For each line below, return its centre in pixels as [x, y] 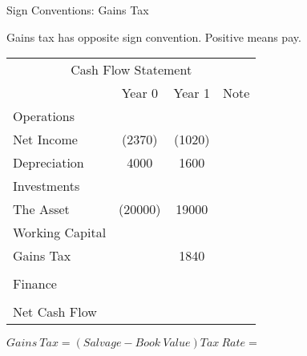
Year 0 [140, 93]
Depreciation [48, 163]
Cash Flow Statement [131, 70]
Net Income [45, 140]
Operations [44, 116]
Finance [35, 284]
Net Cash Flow [55, 312]
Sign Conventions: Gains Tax [78, 10]
